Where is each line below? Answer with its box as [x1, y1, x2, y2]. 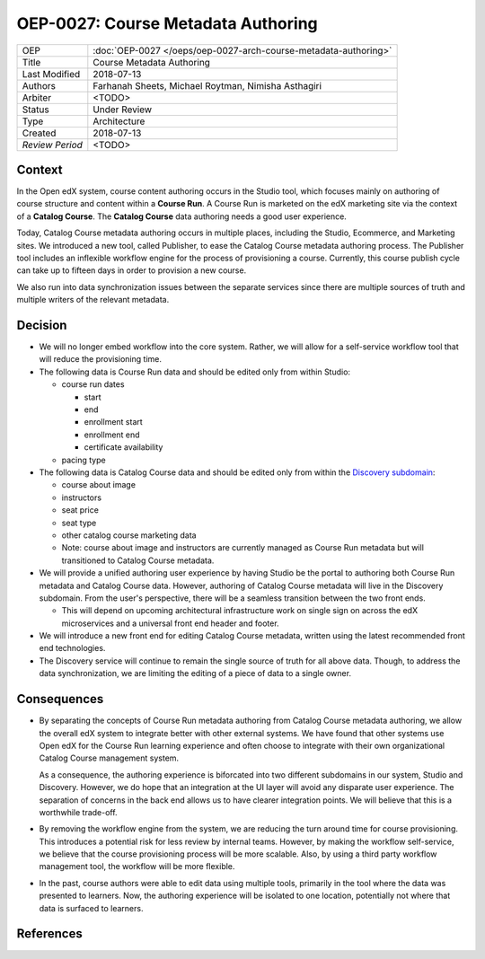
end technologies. [39, 643, 106, 654]
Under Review [93, 103, 153, 116]
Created [22, 127, 57, 139]
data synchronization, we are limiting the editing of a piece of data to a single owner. [39, 668, 352, 679]
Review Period [22, 138, 83, 151]
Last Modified [22, 67, 81, 80]
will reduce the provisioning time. [39, 354, 162, 365]
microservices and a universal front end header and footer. [61, 618, 279, 629]
